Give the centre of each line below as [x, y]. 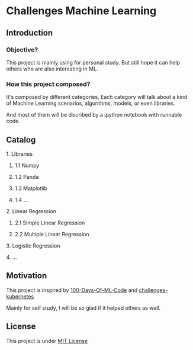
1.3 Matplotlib [31, 188]
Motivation [27, 276]
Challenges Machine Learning [81, 11]
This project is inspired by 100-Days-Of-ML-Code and [72, 290]
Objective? [22, 50]
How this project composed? [48, 84]
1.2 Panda [27, 176]
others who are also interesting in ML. [52, 69]
